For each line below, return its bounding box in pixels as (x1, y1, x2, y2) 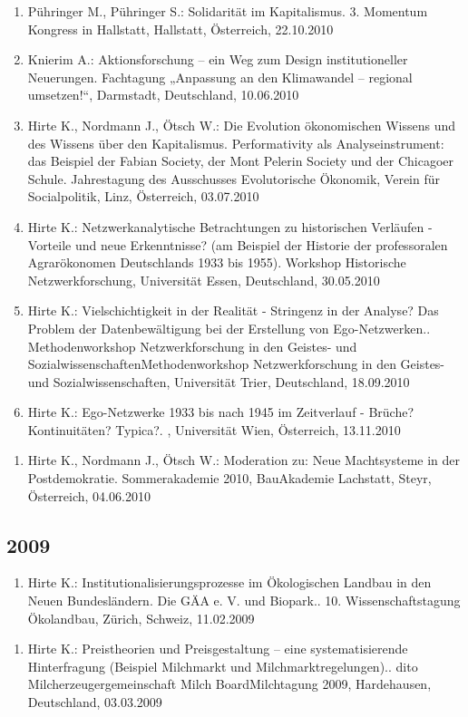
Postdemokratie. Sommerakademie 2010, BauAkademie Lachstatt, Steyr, (27, 469, 432, 488)
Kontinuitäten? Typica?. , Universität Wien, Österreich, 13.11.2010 (27, 420, 401, 439)
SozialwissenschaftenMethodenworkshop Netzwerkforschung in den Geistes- (27, 354, 445, 373)
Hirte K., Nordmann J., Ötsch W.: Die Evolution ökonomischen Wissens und (27, 115, 456, 134)
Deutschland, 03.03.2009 (27, 693, 162, 712)
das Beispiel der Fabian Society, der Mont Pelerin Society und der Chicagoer (27, 151, 453, 170)
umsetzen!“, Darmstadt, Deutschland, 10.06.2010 (27, 85, 299, 104)
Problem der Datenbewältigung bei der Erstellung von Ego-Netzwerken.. (27, 318, 431, 337)
